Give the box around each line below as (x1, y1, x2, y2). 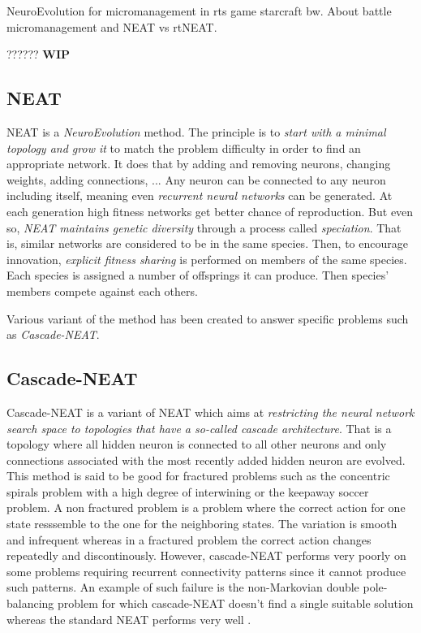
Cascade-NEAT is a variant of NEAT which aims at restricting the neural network (6, 403, 415, 420)
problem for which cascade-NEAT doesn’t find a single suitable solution (58, 595, 414, 612)
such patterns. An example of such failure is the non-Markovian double (6, 579, 359, 596)
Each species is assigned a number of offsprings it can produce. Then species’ (6, 267, 389, 284)
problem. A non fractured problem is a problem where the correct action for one (6, 499, 406, 516)
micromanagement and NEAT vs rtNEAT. (6, 18, 217, 35)
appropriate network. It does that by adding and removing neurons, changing (6, 155, 391, 172)
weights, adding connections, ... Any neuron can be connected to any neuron (6, 171, 386, 188)
